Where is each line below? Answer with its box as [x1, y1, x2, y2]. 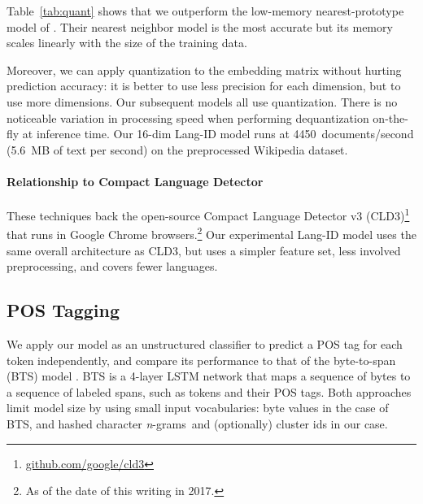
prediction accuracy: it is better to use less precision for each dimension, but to [7, 77, 401, 94]
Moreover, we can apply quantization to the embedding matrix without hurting [7, 61, 402, 78]
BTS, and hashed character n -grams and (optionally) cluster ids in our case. [7, 415, 388, 432]
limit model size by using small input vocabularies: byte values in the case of [7, 399, 389, 416]
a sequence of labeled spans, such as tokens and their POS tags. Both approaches [7, 383, 412, 400]
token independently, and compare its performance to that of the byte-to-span [7, 351, 396, 368]
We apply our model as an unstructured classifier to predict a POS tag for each [7, 336, 403, 353]
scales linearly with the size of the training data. [7, 34, 247, 51]
